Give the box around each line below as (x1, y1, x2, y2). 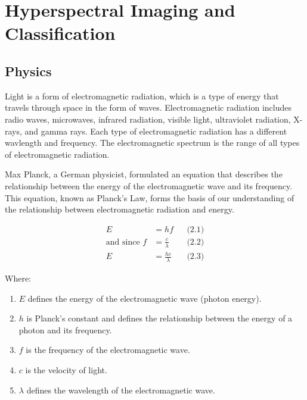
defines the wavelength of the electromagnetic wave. (26, 383, 215, 396)
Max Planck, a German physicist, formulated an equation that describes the (5, 168, 283, 180)
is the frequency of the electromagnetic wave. (26, 343, 190, 356)
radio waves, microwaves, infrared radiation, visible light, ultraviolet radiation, (5, 112, 291, 125)
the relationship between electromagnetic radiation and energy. (5, 203, 234, 215)
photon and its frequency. (18, 323, 112, 336)
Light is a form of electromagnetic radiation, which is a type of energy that (5, 89, 279, 102)
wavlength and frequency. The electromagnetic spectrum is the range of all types (5, 136, 300, 149)
